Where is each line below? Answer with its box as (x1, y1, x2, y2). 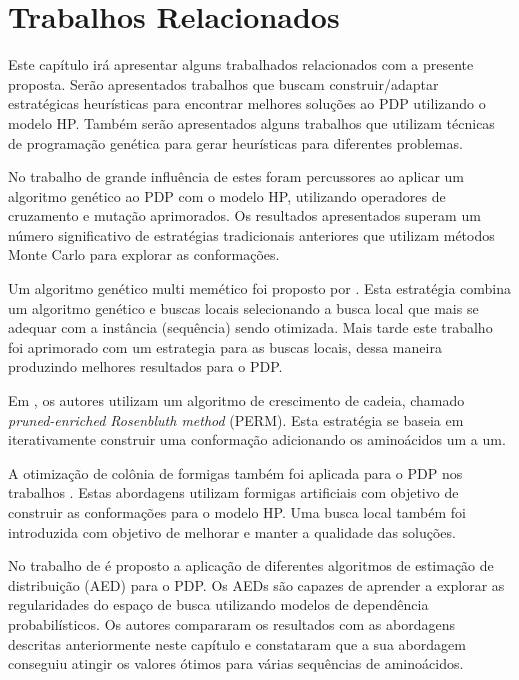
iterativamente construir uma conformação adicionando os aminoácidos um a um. (8, 429, 506, 450)
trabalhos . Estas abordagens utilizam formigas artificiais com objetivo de (8, 482, 459, 503)
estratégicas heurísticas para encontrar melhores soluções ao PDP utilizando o (8, 93, 486, 114)
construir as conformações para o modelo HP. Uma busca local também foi (8, 502, 466, 522)
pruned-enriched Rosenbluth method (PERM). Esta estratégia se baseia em (8, 409, 464, 430)
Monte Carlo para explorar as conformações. (8, 244, 280, 265)
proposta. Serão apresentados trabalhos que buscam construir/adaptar (8, 73, 439, 94)
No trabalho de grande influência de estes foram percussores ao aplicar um (8, 166, 465, 187)
